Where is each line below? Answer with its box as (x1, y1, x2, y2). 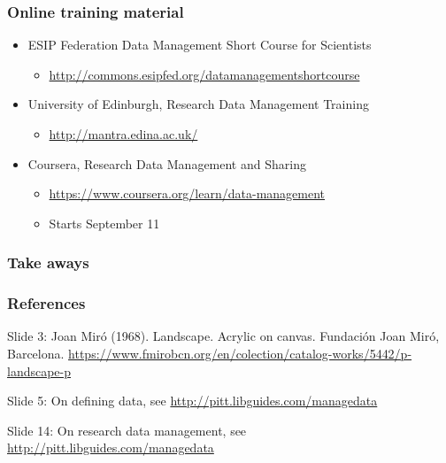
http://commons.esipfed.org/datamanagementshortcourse (49, 65, 360, 83)
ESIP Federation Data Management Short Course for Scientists (27, 35, 372, 54)
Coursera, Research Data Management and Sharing (27, 154, 306, 173)
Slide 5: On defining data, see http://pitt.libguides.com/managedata (7, 391, 378, 410)
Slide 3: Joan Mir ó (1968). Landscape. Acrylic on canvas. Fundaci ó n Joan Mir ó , (7, 327, 440, 345)
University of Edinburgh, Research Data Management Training (27, 95, 369, 113)
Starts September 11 (49, 213, 160, 232)
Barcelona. (7, 344, 65, 363)
